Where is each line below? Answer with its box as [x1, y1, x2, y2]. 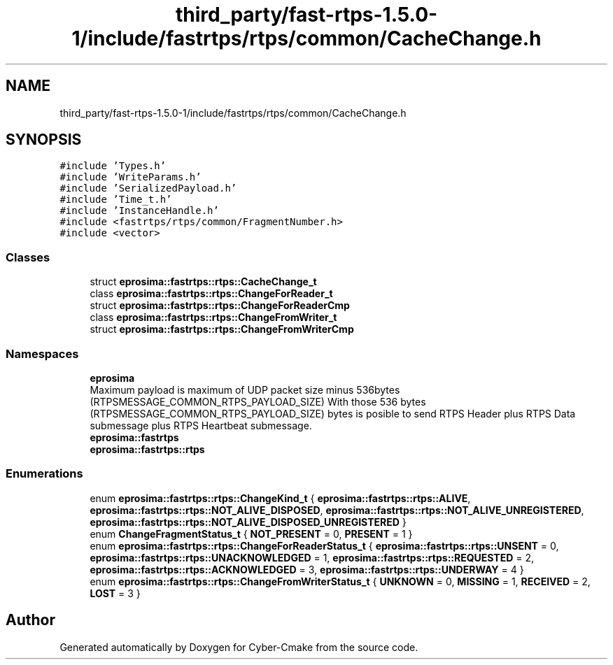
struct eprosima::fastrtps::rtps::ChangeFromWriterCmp [90, 323, 354, 336]
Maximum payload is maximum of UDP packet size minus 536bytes [90, 383, 400, 396]
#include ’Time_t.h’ [59, 194, 172, 206]
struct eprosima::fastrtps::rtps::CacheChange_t [90, 276, 317, 288]
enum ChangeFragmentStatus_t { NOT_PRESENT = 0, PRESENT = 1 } [90, 527, 413, 540]
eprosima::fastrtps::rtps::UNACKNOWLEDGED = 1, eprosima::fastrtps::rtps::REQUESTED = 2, [90, 551, 535, 564]
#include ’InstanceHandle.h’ [59, 205, 219, 217]
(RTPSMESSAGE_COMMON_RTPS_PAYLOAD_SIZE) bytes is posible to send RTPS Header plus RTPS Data [90, 407, 576, 420]
